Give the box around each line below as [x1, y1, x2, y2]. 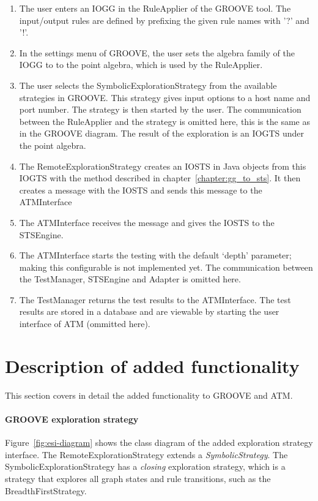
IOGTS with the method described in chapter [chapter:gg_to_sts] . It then [19, 171, 301, 184]
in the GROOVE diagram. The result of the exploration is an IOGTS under [19, 127, 305, 140]
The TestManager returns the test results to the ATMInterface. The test [19, 293, 291, 306]
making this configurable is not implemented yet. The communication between [19, 260, 313, 273]
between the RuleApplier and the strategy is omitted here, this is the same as [19, 115, 310, 127]
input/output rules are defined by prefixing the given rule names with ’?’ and [19, 13, 309, 26]
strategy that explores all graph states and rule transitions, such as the [5, 472, 271, 484]
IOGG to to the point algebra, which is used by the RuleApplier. [19, 58, 263, 71]
